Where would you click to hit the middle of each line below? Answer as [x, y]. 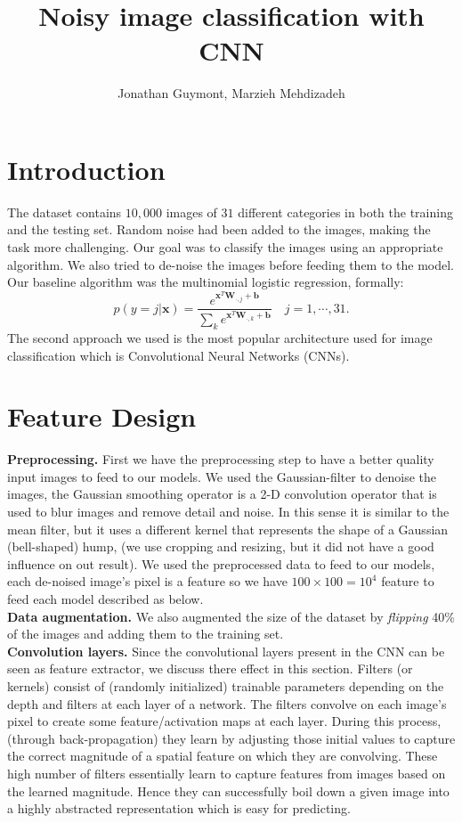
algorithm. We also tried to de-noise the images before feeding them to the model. [231, 264]
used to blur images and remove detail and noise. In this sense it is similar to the [228, 512]
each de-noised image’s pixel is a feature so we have [147, 581]
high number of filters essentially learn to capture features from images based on [227, 773]
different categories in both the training [345, 212]
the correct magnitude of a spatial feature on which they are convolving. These [223, 756]
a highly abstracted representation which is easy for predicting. [179, 808]
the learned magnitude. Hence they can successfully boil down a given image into [228, 790]
